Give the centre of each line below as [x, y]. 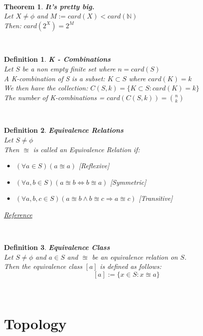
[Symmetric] [128, 182]
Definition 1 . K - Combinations [57, 59]
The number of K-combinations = [54, 97]
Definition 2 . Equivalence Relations [64, 130]
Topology [35, 323]
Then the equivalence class [43, 266]
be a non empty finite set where [69, 68]
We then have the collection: [46, 88]
